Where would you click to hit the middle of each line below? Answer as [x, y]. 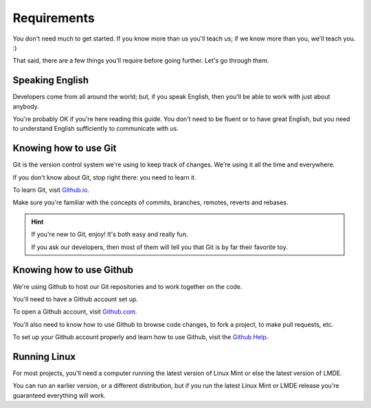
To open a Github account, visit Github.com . [75, 312]
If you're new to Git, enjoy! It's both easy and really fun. [110, 235]
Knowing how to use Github [73, 270]
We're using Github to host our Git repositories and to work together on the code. [128, 286]
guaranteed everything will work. [59, 395]
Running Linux [44, 357]
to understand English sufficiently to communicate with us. [95, 129]
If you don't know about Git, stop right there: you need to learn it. [104, 177]
